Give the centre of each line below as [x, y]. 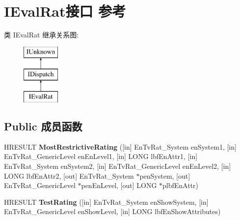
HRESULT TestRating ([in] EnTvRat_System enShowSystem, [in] [106, 202]
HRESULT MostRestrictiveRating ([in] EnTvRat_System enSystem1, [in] [120, 146]
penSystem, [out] [165, 175]
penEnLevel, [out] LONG [119, 185]
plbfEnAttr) [181, 185]
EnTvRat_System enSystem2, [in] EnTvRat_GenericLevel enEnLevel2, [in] [118, 166]
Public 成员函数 [43, 126]
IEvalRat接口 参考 [65, 11]
